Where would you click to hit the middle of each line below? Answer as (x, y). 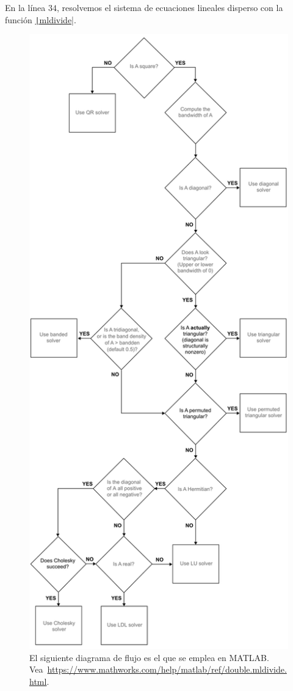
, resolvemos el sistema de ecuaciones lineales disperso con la (170, 7)
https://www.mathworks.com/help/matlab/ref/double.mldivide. (167, 669)
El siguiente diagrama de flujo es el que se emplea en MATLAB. (149, 657)
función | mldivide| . (41, 19)
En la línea (25, 7)
